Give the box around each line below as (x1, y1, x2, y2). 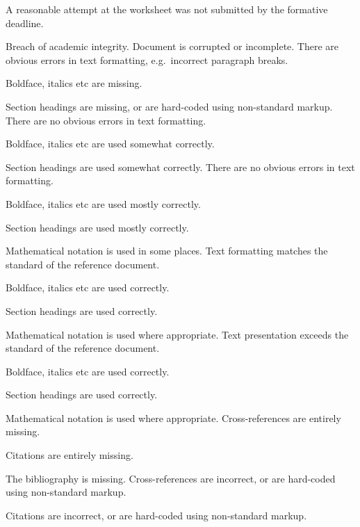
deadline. (6, 15, 44, 30)
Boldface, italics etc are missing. (6, 76, 142, 90)
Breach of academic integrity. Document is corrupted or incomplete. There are (6, 39, 339, 54)
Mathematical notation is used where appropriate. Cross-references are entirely (6, 410, 341, 425)
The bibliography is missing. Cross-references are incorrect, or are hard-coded (6, 471, 336, 485)
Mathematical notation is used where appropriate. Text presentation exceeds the (6, 327, 349, 341)
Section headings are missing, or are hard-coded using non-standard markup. (6, 99, 333, 113)
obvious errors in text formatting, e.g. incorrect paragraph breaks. (6, 52, 288, 67)
